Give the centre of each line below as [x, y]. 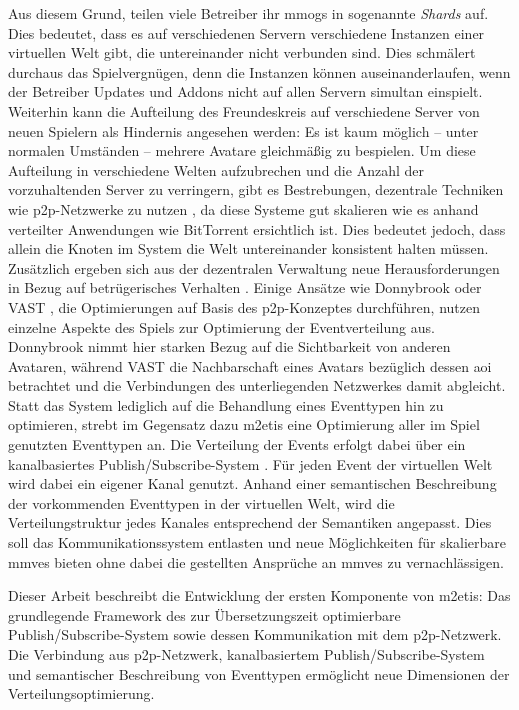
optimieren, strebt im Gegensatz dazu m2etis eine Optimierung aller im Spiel [244, 424]
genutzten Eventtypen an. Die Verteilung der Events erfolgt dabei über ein [237, 444]
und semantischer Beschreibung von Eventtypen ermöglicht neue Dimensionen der [259, 673]
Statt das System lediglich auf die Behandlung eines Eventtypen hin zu [226, 404]
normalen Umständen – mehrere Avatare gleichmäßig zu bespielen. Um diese [242, 150]
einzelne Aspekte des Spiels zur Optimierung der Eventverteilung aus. [221, 326]
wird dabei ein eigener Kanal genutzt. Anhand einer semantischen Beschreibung [252, 483]
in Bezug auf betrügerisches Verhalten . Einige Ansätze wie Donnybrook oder [245, 287]
